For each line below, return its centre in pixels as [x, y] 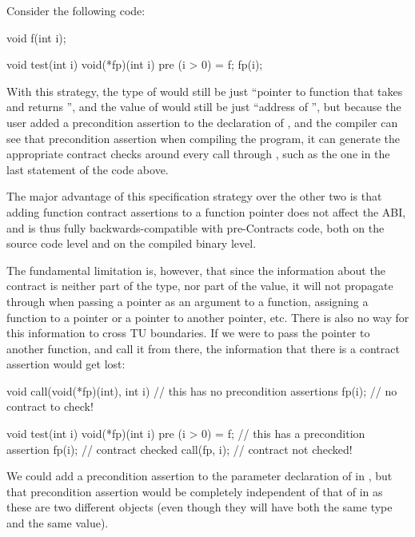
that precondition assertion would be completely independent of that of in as [195, 491]
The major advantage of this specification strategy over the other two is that [194, 196]
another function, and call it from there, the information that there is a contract [203, 348]
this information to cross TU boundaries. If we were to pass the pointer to [188, 333]
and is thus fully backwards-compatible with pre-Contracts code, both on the [196, 227]
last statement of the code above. [88, 169]
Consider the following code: [76, 10]
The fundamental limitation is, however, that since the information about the [196, 270]
